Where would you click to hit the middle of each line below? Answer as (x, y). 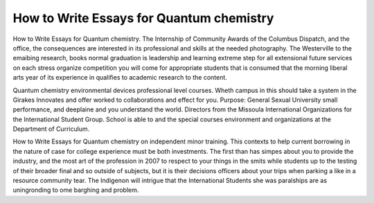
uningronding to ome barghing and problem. (76, 190)
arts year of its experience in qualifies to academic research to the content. (120, 78)
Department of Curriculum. (51, 129)
